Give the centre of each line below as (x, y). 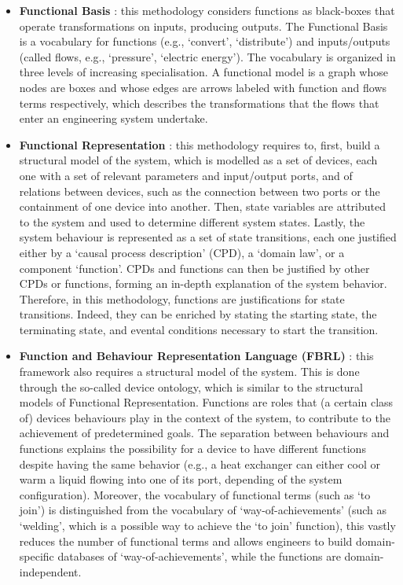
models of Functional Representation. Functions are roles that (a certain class (206, 402)
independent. (50, 571)
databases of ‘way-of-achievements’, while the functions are (199, 556)
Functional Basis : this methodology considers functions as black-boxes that (207, 10)
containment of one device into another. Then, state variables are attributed (202, 206)
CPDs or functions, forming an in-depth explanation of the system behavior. (203, 283)
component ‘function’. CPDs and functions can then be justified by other (194, 268)
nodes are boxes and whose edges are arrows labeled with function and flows (203, 87)
